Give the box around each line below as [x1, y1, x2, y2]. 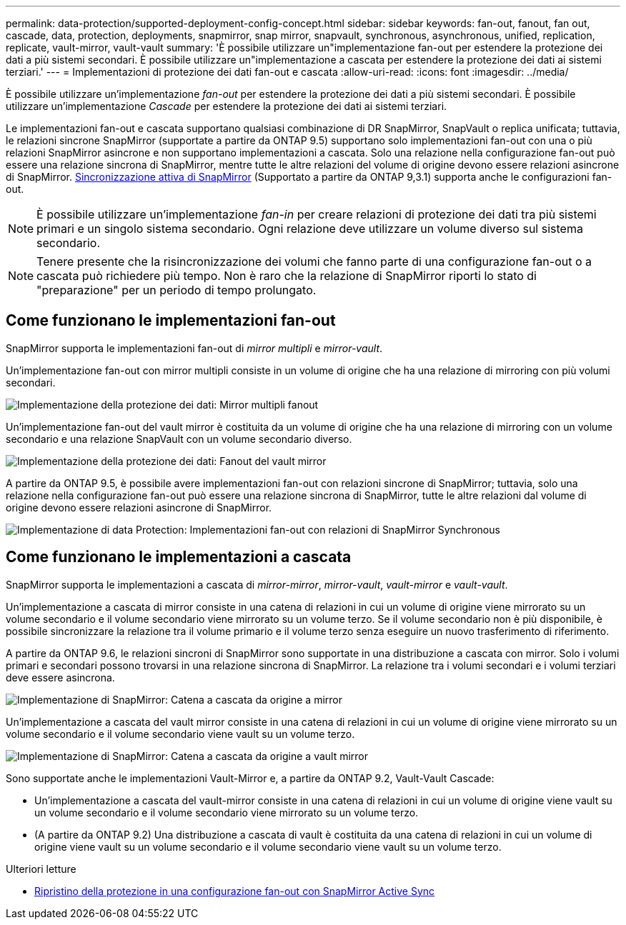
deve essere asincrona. [6, 671, 115, 684]
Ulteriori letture [6, 862, 76, 875]
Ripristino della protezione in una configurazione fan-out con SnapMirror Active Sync [34, 884, 435, 897]
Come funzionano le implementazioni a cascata [6, 548, 352, 566]
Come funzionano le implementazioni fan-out [6, 311, 336, 330]
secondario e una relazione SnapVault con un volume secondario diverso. [6, 432, 352, 445]
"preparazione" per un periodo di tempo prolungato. [36, 283, 317, 297]
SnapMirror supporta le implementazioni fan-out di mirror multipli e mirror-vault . [6, 341, 383, 354]
